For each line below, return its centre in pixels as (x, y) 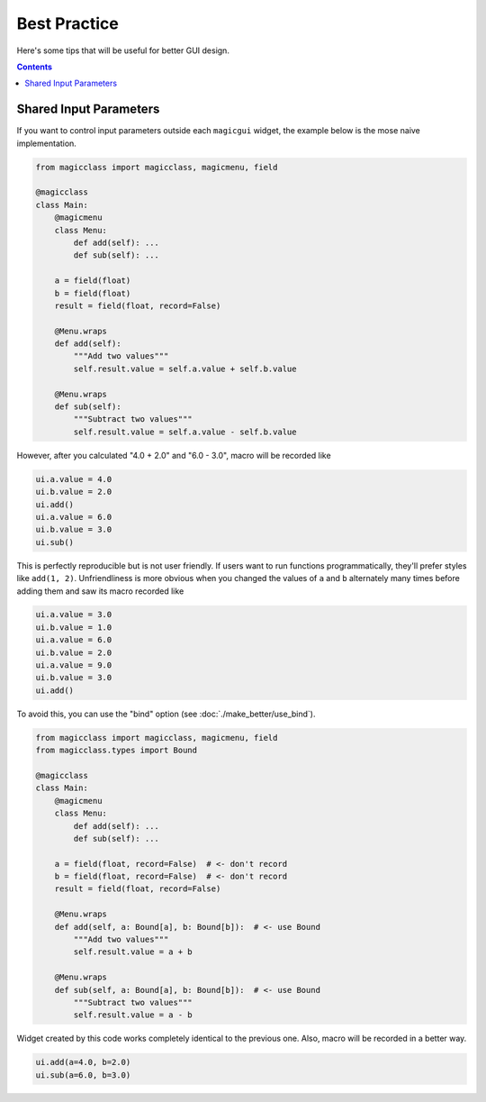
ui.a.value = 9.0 (74, 665)
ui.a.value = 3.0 (74, 615)
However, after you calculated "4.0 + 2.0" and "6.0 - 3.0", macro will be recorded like (174, 455)
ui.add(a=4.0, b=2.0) (83, 1062)
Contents (35, 67)
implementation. (46, 143)
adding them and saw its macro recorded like (100, 591)
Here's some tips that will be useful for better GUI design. (123, 50)
